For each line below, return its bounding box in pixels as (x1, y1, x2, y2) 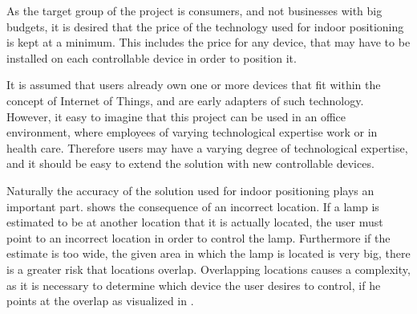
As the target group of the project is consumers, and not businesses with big (6, 2, 383, 18)
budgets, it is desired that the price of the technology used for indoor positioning (6, 18, 404, 35)
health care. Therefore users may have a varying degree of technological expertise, (6, 139, 408, 156)
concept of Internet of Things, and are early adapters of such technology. (6, 92, 364, 108)
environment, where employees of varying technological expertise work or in (6, 124, 378, 141)
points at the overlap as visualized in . (6, 292, 194, 309)
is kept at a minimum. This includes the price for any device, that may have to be (6, 34, 411, 51)
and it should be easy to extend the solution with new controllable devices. (6, 155, 374, 172)
